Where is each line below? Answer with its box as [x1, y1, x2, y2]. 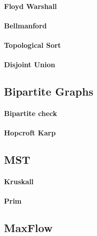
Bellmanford [4, 20, 47, 30]
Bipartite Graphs [4, 84, 94, 99]
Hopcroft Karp [4, 127, 56, 138]
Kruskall [4, 176, 34, 187]
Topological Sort [4, 39, 61, 50]
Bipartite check [4, 108, 57, 118]
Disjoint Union [4, 59, 55, 70]
